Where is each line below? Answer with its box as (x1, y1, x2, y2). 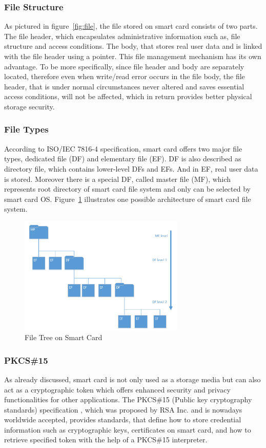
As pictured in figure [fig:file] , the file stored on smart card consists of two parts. (4, 21, 258, 31)
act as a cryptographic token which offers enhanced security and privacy (4, 384, 231, 395)
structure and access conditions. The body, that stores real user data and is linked (4, 41, 262, 51)
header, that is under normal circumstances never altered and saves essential (4, 81, 244, 91)
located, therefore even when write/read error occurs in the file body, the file (4, 71, 245, 82)
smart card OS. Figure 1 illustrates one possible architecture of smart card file (4, 193, 251, 204)
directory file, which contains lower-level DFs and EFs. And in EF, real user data (4, 163, 258, 174)
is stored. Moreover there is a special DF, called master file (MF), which (4, 173, 231, 184)
